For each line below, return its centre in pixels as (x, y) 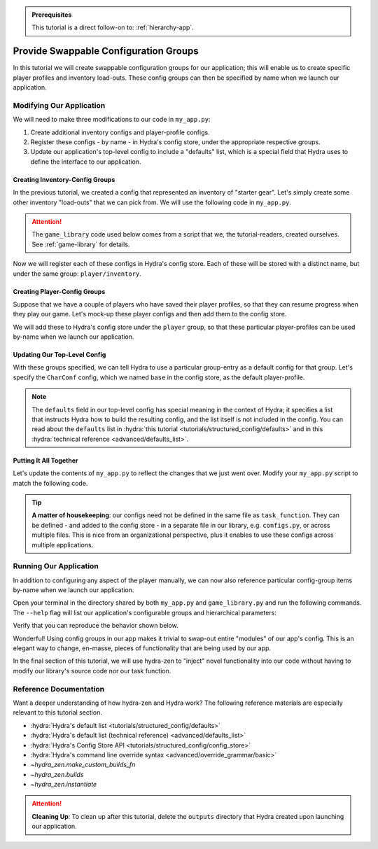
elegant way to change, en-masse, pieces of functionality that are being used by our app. (142, 648)
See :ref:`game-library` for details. (81, 244)
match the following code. (50, 483)
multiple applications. (63, 545)
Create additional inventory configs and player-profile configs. (120, 132)
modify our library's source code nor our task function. (92, 671)
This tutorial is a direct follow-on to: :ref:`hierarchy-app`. (113, 27)
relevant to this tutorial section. (58, 713)
